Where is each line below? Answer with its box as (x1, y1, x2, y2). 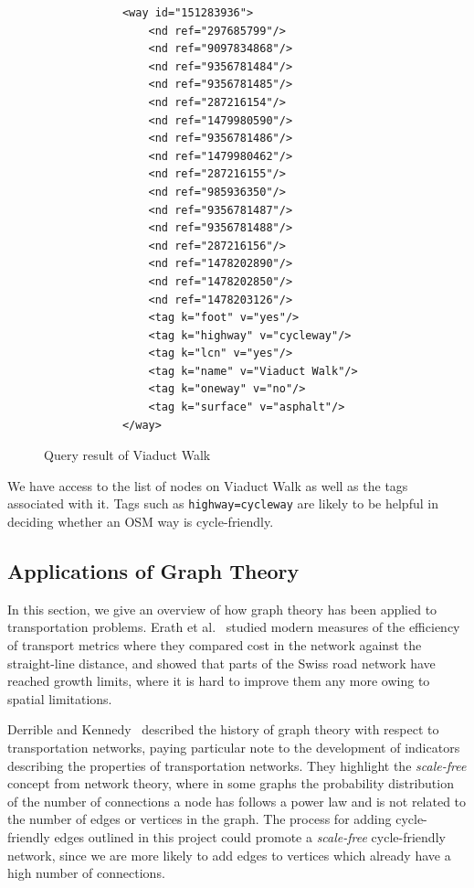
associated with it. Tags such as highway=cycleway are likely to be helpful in (7, 494, 438, 513)
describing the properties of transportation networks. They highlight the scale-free (7, 755, 467, 775)
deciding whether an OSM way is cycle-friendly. (7, 512, 274, 531)
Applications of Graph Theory (7, 557, 300, 585)
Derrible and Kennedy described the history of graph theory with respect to (7, 720, 439, 739)
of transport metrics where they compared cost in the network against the (7, 636, 422, 655)
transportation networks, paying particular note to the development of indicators (7, 738, 460, 757)
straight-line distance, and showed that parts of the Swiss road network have (7, 653, 436, 672)
